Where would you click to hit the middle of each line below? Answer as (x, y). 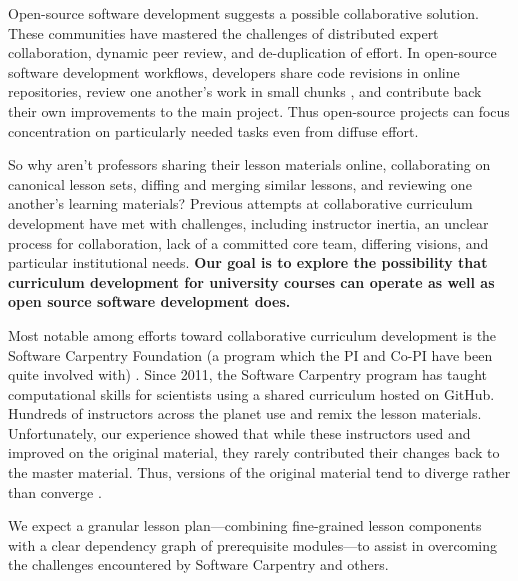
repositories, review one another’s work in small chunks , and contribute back (245, 91)
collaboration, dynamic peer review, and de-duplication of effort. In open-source (252, 52)
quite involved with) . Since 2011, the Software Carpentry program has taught (248, 374)
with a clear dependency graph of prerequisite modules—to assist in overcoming (253, 544)
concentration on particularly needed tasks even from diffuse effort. (213, 130)
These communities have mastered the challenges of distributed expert (223, 32)
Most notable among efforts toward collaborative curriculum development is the (252, 334)
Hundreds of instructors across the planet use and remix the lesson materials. (245, 413)
